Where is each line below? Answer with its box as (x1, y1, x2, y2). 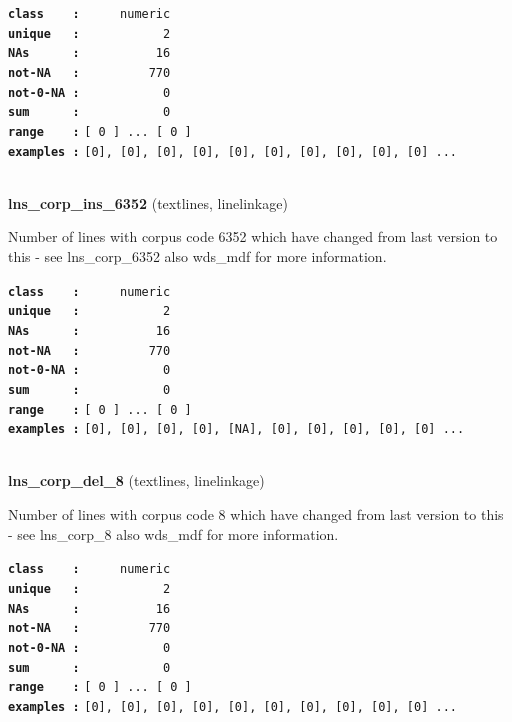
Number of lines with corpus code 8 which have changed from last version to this (8, 504, 504, 525)
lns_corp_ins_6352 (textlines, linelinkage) (8, 192, 288, 213)
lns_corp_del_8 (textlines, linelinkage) (8, 470, 265, 491)
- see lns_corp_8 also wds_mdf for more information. (8, 523, 339, 544)
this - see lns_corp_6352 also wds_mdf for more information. (8, 246, 387, 267)
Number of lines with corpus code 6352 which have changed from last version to (8, 226, 498, 247)
